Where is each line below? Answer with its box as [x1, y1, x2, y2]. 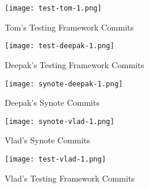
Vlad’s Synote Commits [5, 134, 90, 146]
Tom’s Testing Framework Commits [5, 21, 134, 33]
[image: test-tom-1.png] [5, 4, 102, 12]
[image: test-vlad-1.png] [5, 155, 106, 163]
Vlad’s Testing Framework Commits [5, 172, 135, 184]
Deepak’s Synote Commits [5, 96, 100, 109]
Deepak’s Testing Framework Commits [5, 58, 144, 70]
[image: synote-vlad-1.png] [5, 117, 115, 126]
